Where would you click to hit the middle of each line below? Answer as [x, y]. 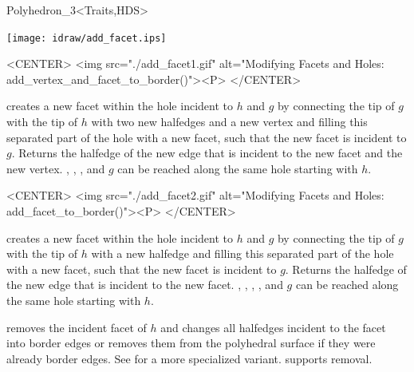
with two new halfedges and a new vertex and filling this [229, 122]
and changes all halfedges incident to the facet [273, 327]
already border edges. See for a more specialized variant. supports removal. [189, 358]
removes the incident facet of [77, 327]
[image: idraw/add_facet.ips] [87, 38]
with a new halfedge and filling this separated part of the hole [242, 253]
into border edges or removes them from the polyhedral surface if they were [191, 343]
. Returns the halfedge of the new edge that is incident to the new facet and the [207, 153]
